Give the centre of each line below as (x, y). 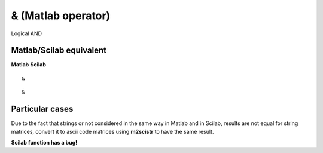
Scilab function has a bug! (44, 142)
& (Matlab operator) (61, 16)
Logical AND (26, 33)
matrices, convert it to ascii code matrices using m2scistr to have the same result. (112, 131)
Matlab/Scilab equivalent (59, 51)
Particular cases (42, 109)
